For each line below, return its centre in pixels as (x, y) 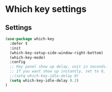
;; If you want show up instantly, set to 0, (58, 71)
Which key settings (46, 9)
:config (18, 62)
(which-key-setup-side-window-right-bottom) (56, 53)
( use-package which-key (30, 39)
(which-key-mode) (28, 57)
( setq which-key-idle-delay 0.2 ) (44, 81)
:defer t (19, 43)
